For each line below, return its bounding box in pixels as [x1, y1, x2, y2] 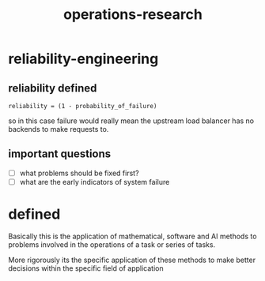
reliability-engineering [8, 50, 159, 68]
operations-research [62, 6, 203, 24]
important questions [8, 148, 112, 161]
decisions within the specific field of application [8, 263, 164, 273]
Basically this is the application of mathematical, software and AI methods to [8, 231, 257, 241]
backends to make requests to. [8, 125, 109, 133]
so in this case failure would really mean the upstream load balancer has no [8, 116, 255, 126]
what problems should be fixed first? [19, 168, 140, 178]
